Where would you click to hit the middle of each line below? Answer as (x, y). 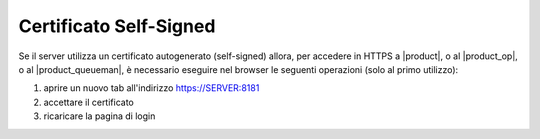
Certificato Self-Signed (117, 26)
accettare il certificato (88, 102)
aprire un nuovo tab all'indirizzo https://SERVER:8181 (151, 88)
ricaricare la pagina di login (99, 116)
